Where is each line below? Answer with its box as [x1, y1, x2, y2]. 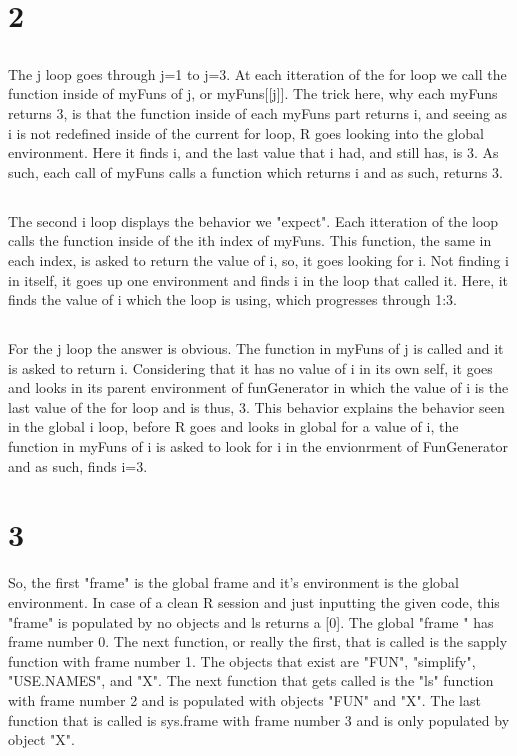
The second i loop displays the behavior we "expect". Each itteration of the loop [8, 210, 499, 231]
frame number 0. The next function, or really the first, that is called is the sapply [8, 631, 508, 652]
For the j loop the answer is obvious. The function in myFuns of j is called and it [8, 338, 504, 359]
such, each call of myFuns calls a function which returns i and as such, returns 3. [8, 161, 503, 182]
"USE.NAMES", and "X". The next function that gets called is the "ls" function [8, 670, 494, 691]
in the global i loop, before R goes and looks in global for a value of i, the [8, 416, 459, 437]
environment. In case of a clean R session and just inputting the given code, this [8, 591, 500, 612]
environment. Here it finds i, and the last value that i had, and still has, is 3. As [8, 142, 499, 163]
